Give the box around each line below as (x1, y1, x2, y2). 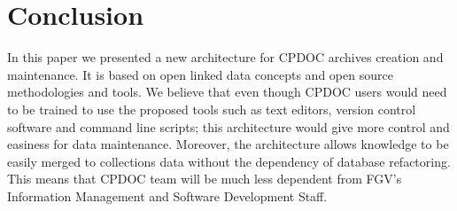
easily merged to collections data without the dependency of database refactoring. (7, 152, 451, 170)
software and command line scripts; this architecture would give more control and (7, 117, 450, 136)
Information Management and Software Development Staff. (7, 186, 328, 205)
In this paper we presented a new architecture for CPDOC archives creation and (7, 48, 444, 66)
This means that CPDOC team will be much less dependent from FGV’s (7, 169, 402, 188)
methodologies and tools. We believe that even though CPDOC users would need (7, 82, 447, 101)
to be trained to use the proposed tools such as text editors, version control (7, 99, 416, 118)
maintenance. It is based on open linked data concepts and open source (7, 65, 393, 83)
